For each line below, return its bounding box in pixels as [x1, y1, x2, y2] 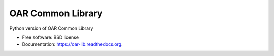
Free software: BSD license [22, 34, 79, 40]
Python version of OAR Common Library [9, 25, 93, 31]
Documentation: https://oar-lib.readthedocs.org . [22, 41, 123, 47]
